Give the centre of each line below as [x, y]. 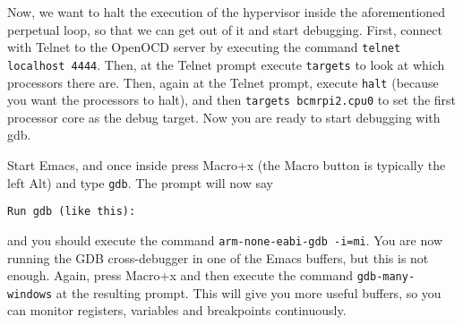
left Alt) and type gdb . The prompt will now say [140, 182]
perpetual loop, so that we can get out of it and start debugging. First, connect [225, 29]
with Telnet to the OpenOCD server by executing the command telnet [204, 47]
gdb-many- [386, 277]
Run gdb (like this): [72, 212]
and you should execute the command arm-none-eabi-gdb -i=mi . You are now [225, 239]
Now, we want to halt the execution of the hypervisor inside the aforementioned [227, 12]
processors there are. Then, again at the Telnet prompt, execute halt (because [223, 82]
